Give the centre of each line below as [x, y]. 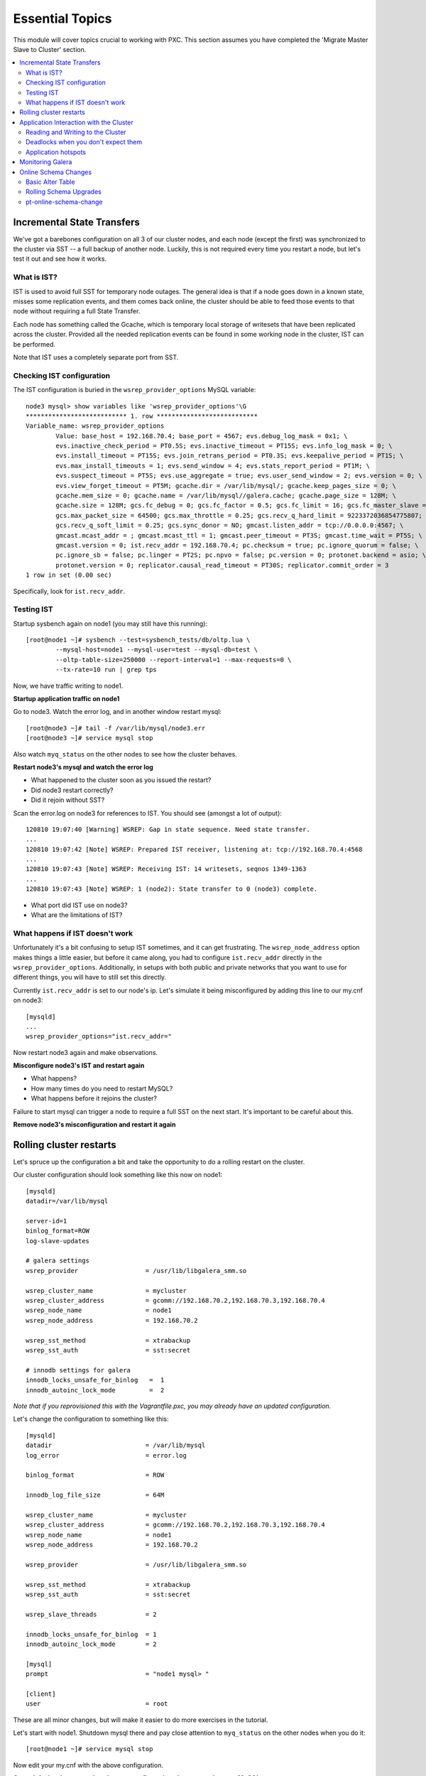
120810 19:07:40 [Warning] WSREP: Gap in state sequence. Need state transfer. [168, 829]
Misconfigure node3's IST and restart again [79, 1066]
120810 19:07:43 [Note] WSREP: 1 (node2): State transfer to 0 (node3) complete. [172, 889]
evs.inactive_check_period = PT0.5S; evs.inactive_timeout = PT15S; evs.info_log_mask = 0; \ [224, 446]
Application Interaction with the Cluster [77, 122]
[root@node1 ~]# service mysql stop [89, 1749]
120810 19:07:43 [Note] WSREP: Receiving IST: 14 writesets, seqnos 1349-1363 [166, 869]
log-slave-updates [58, 1241]
